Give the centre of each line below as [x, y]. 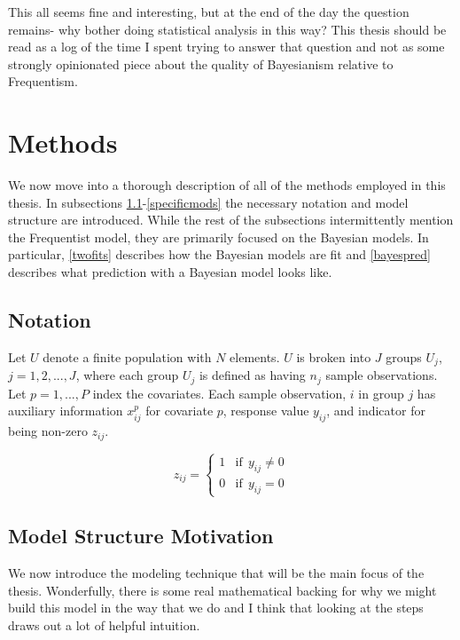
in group [381, 393]
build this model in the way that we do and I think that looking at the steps [216, 608]
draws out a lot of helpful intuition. [104, 624]
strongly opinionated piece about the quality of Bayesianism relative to [201, 63]
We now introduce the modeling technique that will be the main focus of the [216, 572]
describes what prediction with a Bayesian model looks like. [170, 272]
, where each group [127, 375]
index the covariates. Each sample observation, [219, 393]
